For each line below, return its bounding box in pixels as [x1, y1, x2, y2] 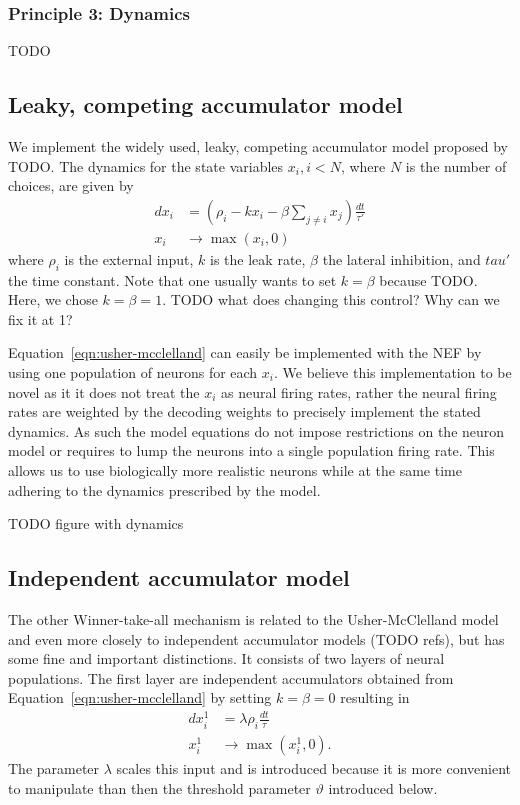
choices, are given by [8, 175, 134, 196]
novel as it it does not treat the [8, 381, 200, 402]
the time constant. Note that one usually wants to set [8, 269, 337, 290]
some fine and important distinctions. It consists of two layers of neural [8, 648, 445, 669]
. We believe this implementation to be [274, 362, 512, 383]
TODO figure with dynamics [8, 513, 184, 534]
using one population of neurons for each [8, 362, 258, 383]
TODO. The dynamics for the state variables [8, 155, 284, 176]
